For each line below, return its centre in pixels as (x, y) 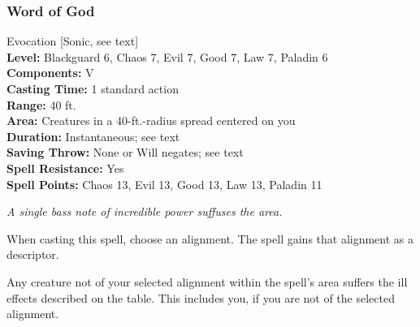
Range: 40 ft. (41, 104)
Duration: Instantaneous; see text (93, 136)
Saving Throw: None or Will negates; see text (125, 152)
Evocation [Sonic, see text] (73, 41)
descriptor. (33, 254)
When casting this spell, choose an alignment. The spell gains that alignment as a (210, 238)
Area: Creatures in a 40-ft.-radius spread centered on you (151, 120)
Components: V (50, 73)
